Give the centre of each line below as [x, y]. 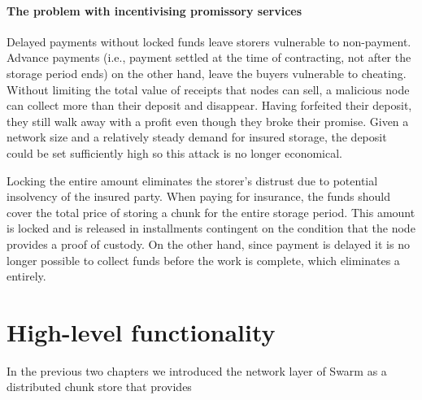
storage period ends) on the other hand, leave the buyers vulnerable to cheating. [207, 73]
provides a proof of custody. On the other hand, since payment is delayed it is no [208, 243]
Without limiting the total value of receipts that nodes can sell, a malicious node [208, 89]
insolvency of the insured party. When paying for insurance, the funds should [198, 196]
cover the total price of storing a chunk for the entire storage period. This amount [211, 212]
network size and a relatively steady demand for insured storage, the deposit [197, 137]
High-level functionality [141, 331]
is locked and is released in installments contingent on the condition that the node [211, 228]
